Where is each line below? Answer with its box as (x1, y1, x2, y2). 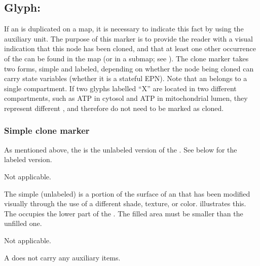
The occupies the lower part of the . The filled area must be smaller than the (4, 208, 243, 218)
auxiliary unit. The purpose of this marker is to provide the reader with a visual (4, 33, 253, 44)
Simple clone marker (4, 124, 90, 137)
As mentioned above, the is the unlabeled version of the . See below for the (4, 144, 237, 155)
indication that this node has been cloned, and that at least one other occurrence (4, 43, 256, 54)
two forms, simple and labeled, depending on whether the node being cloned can (4, 63, 254, 73)
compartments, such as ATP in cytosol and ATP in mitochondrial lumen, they (4, 93, 248, 103)
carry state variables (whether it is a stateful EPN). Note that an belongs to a (4, 73, 247, 84)
